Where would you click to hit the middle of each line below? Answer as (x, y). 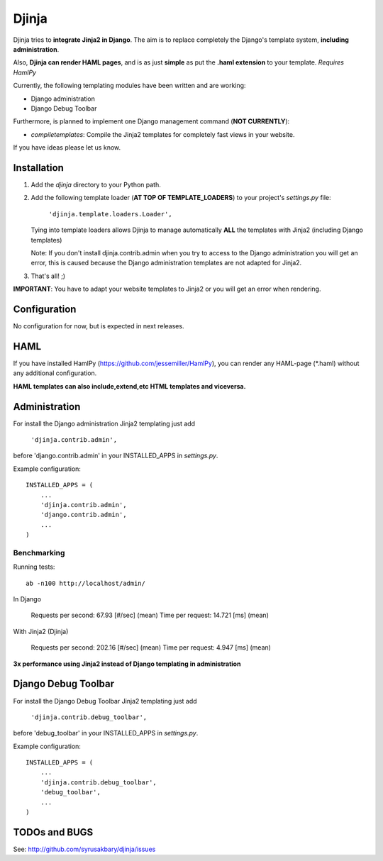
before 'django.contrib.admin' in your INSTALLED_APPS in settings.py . (116, 456)
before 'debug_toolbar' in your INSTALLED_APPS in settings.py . (106, 733)
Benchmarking (39, 552)
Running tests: (34, 567)
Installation (38, 168)
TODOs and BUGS (53, 832)
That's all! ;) (48, 276)
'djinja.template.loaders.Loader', (111, 214)
